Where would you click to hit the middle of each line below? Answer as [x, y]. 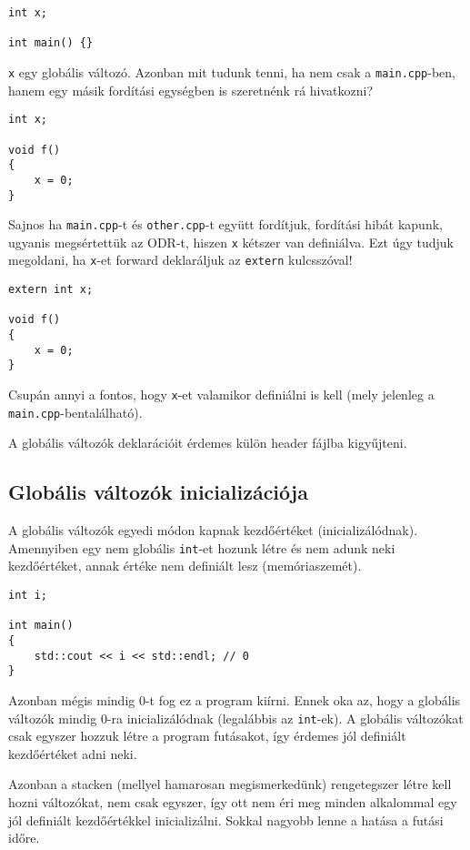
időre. [24, 838]
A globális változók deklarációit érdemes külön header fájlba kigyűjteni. [208, 443]
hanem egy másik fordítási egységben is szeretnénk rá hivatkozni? [191, 90]
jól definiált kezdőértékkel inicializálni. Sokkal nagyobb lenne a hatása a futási [226, 820]
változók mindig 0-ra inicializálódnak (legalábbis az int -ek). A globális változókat [236, 718]
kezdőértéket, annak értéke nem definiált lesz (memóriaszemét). [185, 566]
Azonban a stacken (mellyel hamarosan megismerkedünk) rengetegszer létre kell [230, 784]
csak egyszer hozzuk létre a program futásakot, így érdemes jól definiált [207, 736]
